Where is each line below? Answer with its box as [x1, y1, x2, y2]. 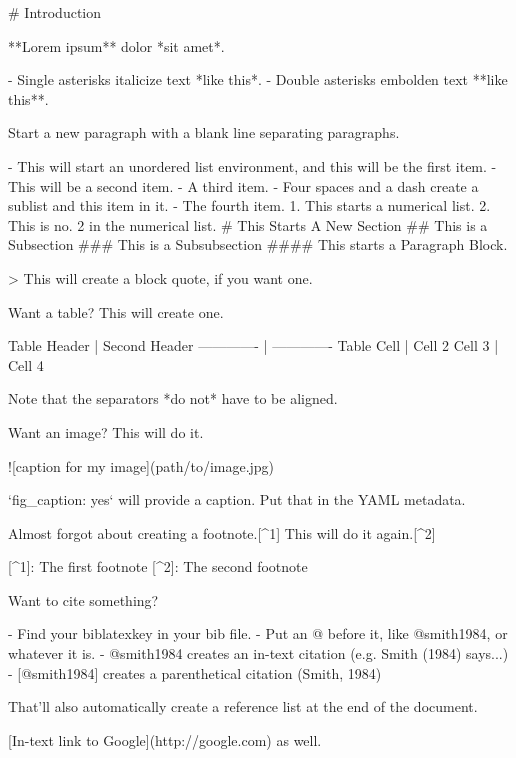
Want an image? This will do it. [8, 421, 204, 442]
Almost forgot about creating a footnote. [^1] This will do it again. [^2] [8, 522, 436, 543]
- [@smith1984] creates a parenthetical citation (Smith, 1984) [8, 662, 382, 683]
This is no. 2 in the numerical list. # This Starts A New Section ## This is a [8, 214, 488, 235]
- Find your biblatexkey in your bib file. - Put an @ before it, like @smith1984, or [8, 623, 508, 644]
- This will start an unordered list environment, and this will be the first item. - [8, 155, 497, 176]
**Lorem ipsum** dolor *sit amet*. [8, 35, 225, 56]
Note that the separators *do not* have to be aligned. [8, 388, 338, 409]
